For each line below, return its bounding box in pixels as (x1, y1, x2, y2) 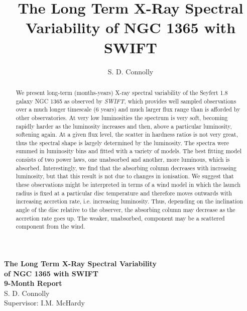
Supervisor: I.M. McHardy (4, 297, 85, 308)
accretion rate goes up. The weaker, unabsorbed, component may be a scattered (16, 214, 225, 222)
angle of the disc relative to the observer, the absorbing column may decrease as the (16, 205, 235, 214)
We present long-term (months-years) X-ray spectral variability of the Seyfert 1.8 (16, 88, 228, 96)
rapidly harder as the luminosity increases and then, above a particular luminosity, (16, 122, 232, 130)
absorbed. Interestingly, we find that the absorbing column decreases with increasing (16, 163, 237, 172)
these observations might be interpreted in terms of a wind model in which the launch (16, 180, 240, 189)
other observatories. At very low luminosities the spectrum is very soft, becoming (16, 113, 228, 122)
